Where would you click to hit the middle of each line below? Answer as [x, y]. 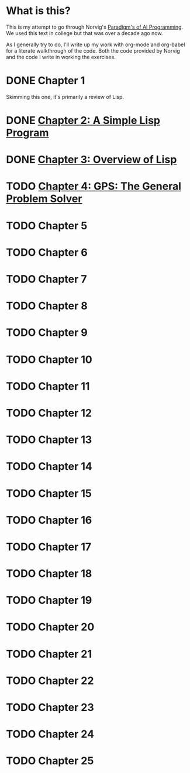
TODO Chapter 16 [49, 520]
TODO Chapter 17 [49, 547]
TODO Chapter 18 [49, 574]
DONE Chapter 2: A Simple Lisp [83, 121]
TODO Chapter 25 [50, 761]
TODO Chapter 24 [50, 734]
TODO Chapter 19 [49, 600]
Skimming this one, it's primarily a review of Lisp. [65, 97]
